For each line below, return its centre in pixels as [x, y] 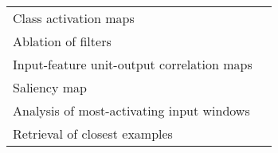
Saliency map [50, 87]
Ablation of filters [62, 41]
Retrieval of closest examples [93, 133]
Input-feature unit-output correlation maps [133, 64]
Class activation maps [74, 18]
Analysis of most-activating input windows [131, 110]
